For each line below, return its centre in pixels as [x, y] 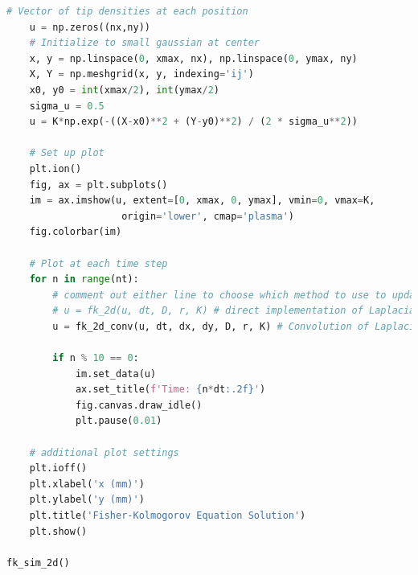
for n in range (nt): [84, 279]
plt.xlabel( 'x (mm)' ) [87, 484]
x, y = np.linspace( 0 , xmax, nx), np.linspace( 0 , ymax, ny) [193, 58]
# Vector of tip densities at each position [127, 11]
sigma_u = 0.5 [67, 106]
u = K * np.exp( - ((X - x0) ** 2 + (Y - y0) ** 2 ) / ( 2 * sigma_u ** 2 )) [193, 122]
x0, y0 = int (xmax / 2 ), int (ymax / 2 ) [124, 90]
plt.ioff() [58, 468]
